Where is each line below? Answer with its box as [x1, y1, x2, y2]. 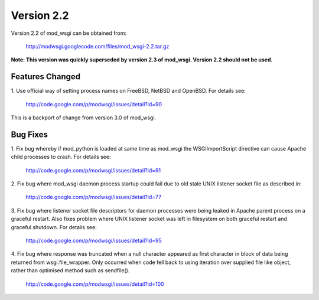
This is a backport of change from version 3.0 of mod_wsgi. [11, 114, 157, 121]
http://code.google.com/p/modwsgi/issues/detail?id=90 [25, 100, 162, 107]
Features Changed [11, 71, 81, 82]
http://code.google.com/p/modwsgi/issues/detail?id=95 [25, 237, 162, 244]
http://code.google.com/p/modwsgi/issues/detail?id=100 [25, 281, 165, 288]
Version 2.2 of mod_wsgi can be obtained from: [11, 30, 127, 37]
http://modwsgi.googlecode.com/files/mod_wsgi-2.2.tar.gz [25, 43, 170, 50]
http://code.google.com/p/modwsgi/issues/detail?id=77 [25, 194, 162, 201]
